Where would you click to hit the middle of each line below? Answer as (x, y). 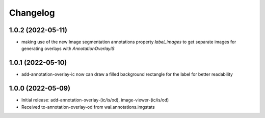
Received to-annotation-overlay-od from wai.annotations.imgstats (88, 107)
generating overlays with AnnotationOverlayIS (68, 48)
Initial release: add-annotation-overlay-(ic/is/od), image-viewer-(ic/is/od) (95, 100)
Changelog (32, 13)
